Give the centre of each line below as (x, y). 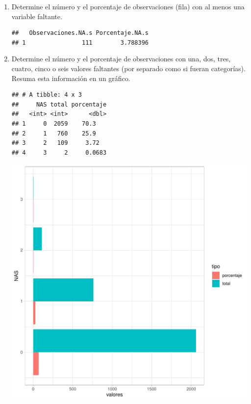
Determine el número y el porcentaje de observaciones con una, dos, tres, (121, 59)
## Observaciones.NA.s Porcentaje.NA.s (80, 33)
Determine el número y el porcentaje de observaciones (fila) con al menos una (128, 6)
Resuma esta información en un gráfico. (71, 78)
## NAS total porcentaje (59, 104)
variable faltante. (37, 16)
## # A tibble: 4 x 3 (47, 95)
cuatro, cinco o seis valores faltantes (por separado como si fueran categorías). (128, 68)
